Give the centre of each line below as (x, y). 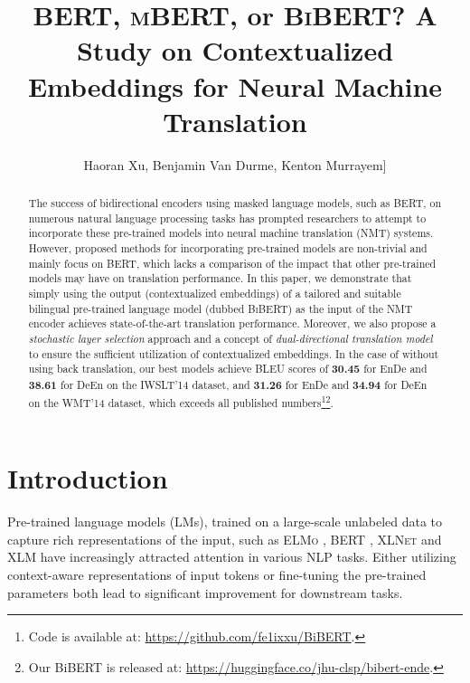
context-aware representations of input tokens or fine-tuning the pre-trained (217, 574)
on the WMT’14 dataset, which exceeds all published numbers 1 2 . (181, 401)
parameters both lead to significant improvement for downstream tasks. (205, 592)
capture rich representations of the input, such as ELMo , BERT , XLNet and (225, 539)
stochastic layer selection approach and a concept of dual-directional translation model (230, 338)
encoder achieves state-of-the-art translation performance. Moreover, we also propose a (232, 323)
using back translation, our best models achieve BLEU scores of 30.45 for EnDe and (228, 369)
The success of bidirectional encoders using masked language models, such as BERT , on (235, 203)
